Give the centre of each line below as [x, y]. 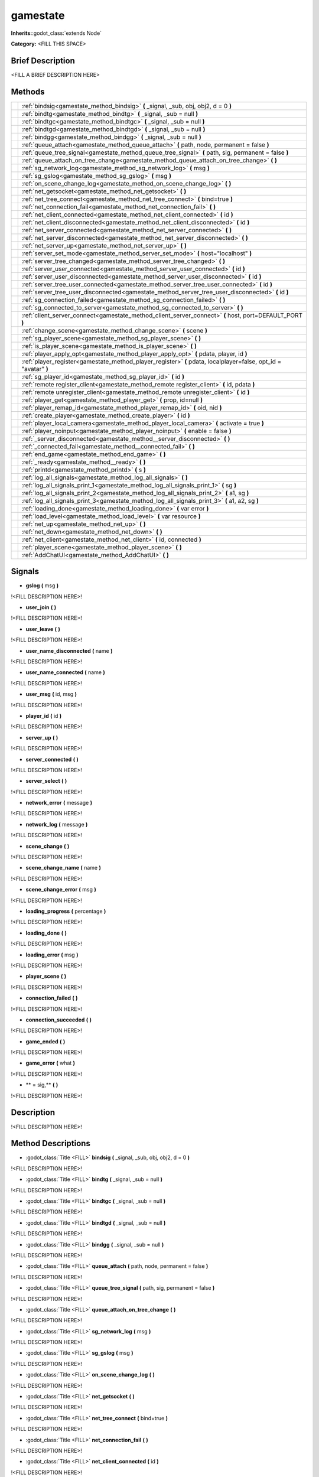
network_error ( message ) [59, 803]
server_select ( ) [46, 781]
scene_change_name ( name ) [64, 868]
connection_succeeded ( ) [58, 1020]
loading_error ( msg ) [52, 955]
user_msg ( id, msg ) [51, 694]
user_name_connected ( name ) [66, 672]
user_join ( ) [41, 607]
